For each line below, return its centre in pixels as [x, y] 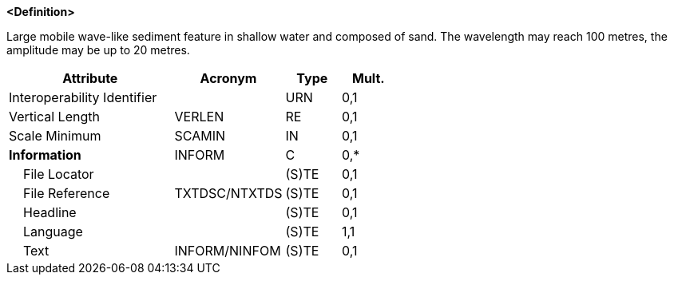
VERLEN [199, 117]
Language [53, 232]
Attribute [90, 78]
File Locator [59, 174]
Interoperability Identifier [83, 97]
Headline [50, 212]
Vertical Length [54, 117]
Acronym [228, 78]
